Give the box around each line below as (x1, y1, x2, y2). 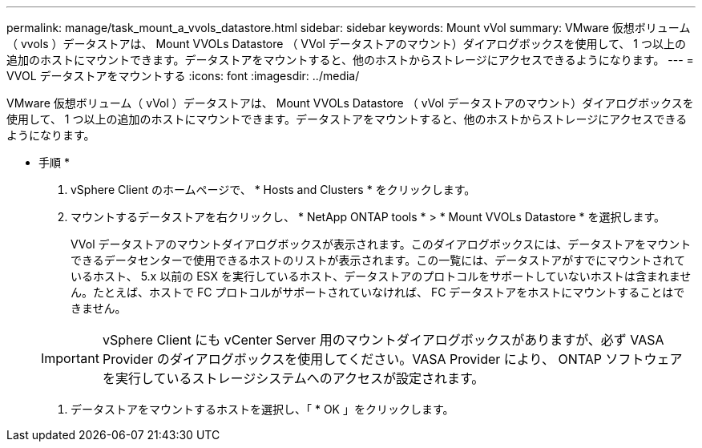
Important (41, 350, 99, 366)
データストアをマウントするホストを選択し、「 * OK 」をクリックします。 (71, 402, 454, 416)
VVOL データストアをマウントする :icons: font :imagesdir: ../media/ (6, 69, 360, 83)
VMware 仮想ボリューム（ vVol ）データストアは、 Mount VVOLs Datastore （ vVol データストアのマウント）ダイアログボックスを (6, 96, 694, 110)
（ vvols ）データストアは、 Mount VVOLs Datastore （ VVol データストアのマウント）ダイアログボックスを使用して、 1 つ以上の (6, 37, 686, 50)
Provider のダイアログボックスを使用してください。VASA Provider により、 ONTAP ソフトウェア (102, 351, 683, 367)
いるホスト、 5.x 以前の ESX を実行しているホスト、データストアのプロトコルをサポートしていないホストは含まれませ (71, 269, 692, 283)
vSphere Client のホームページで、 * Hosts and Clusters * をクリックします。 (71, 183, 476, 196)
